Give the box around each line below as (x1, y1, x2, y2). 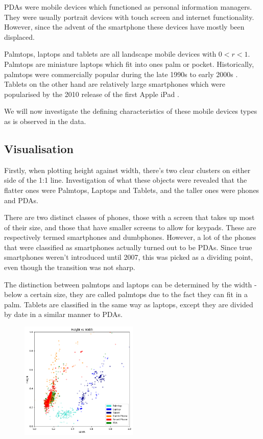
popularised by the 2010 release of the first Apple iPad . (4, 88, 179, 99)
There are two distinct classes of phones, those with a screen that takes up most (4, 212, 255, 223)
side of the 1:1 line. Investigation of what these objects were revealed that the (4, 175, 247, 185)
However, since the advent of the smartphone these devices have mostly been (4, 21, 245, 32)
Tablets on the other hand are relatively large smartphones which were (4, 79, 225, 89)
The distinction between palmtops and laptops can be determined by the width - (4, 279, 257, 289)
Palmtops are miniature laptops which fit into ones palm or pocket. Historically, (4, 58, 254, 69)
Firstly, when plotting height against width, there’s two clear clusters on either (4, 164, 251, 175)
